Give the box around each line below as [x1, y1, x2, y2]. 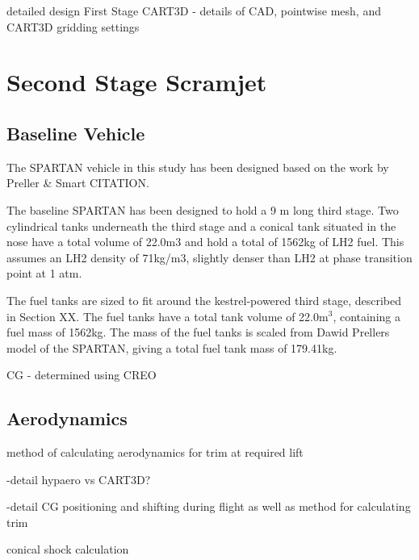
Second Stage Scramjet [6, 65, 267, 98]
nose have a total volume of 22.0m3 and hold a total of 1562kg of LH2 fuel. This [6, 233, 404, 250]
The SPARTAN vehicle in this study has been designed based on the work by [6, 158, 389, 175]
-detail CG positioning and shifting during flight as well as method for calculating [6, 498, 411, 515]
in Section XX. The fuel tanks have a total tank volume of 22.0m [6, 307, 329, 324]
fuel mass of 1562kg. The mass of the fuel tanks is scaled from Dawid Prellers [6, 324, 390, 341]
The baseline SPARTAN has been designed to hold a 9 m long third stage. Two [6, 201, 399, 218]
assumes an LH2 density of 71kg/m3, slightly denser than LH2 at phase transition [6, 249, 413, 265]
